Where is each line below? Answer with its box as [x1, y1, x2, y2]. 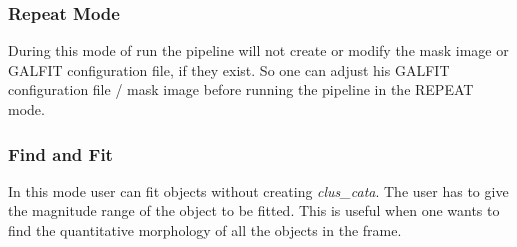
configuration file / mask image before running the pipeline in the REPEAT [8, 79, 474, 100]
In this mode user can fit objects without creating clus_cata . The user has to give [8, 180, 509, 201]
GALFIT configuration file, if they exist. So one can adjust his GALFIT [8, 59, 450, 80]
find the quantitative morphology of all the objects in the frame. [8, 220, 402, 240]
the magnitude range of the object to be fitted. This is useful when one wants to [8, 200, 500, 221]
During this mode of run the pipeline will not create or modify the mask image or [8, 40, 509, 61]
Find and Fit [8, 141, 113, 166]
